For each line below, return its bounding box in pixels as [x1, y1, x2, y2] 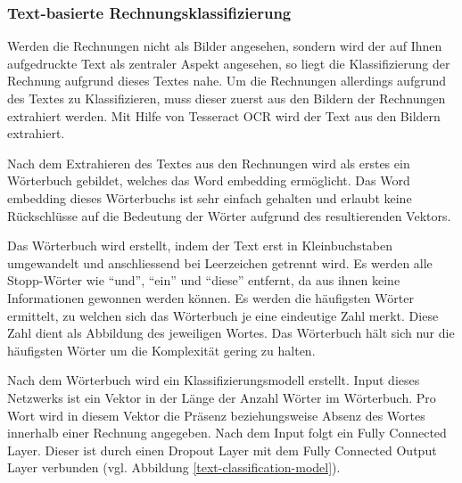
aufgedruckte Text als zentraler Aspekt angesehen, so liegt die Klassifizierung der [7, 53, 450, 72]
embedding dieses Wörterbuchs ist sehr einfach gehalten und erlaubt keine [7, 188, 412, 207]
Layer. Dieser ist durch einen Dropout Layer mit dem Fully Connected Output [7, 440, 437, 459]
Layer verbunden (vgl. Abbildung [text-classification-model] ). [7, 458, 341, 477]
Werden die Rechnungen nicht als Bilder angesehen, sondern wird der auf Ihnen [7, 37, 442, 55]
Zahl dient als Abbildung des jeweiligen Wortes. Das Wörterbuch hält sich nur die [7, 323, 455, 342]
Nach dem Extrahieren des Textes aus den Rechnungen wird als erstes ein [7, 153, 410, 172]
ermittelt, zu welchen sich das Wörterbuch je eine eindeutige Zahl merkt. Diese [7, 306, 439, 324]
